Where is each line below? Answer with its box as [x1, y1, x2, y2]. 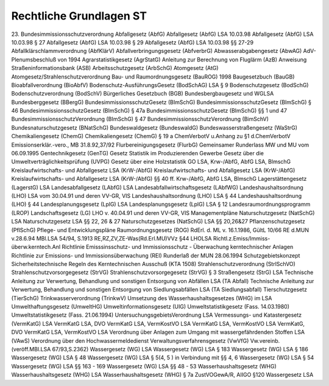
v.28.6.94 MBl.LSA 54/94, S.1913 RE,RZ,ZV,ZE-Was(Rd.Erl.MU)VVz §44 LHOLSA [11, 234, 212, 242]
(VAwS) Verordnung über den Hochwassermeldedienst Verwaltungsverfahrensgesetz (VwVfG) [11, 337, 249, 344]
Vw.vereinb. [250, 337, 280, 344]
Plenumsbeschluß [11, 55, 57, 63]
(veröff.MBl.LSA [11, 346, 51, 353]
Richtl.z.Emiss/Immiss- [213, 234, 271, 242]
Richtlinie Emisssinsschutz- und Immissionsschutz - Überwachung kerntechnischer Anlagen [62, 244, 294, 251]
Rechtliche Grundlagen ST [11, 9, 147, 23]
